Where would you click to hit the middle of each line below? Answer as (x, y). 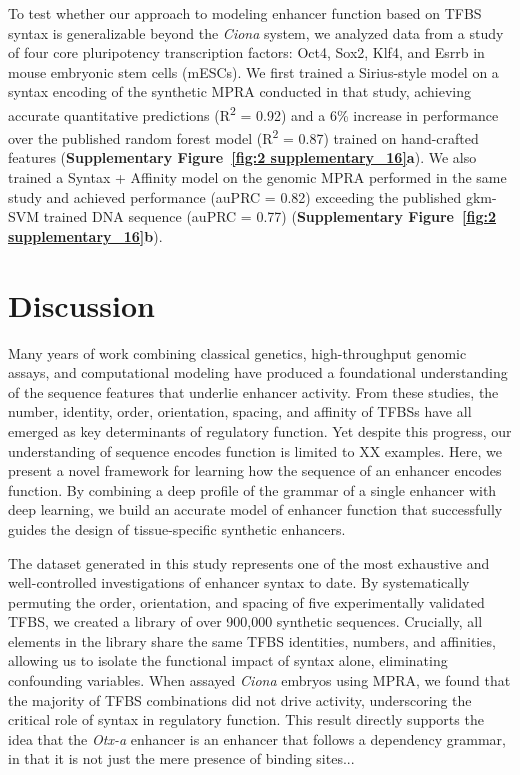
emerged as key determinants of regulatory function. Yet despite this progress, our (260, 430)
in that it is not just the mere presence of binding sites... (181, 758)
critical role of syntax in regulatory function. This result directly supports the (246, 719)
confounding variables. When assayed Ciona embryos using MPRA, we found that (259, 680)
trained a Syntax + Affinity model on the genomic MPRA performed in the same (257, 177)
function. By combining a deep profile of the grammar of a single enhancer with (252, 489)
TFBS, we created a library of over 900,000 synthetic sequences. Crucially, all (245, 621)
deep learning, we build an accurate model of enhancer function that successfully (255, 509)
